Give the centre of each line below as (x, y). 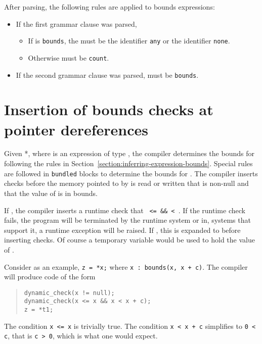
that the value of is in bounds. (51, 193)
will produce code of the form (50, 277)
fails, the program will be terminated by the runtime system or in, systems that (127, 220)
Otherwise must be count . (69, 57)
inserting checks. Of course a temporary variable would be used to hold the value (129, 240)
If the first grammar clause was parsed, (76, 23)
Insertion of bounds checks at (109, 109)
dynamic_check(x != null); (69, 293)
